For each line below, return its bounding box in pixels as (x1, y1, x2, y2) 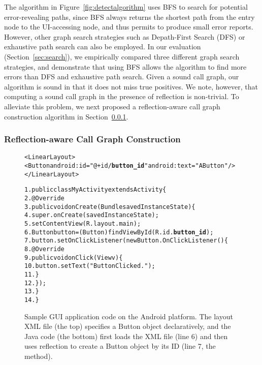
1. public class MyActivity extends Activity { (24, 186, 167, 194)
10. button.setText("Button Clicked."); (24, 262, 155, 270)
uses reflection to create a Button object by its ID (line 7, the (24, 341, 216, 351)
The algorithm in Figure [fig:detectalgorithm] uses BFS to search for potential (4, 2, 248, 12)
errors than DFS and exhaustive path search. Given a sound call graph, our (4, 71, 239, 82)
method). (24, 350, 53, 361)
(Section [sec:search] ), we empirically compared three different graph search (4, 51, 240, 62)
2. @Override (24, 194, 64, 202)
